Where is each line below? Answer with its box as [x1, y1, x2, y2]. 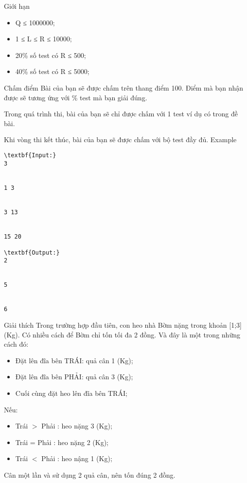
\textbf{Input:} [4, 151, 56, 159]
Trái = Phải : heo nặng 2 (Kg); [15, 437, 108, 447]
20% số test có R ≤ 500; [15, 50, 86, 60]
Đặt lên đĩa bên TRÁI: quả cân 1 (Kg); [15, 355, 133, 365]
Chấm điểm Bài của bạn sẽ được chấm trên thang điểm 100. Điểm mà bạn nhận [4, 82, 244, 93]
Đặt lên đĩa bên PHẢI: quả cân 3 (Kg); [15, 372, 133, 382]
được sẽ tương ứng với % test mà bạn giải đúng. [4, 92, 147, 102]
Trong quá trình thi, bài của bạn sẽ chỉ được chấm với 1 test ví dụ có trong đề [4, 109, 238, 119]
